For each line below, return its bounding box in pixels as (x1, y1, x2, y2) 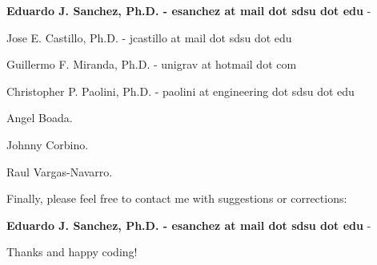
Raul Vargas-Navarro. (6, 163, 113, 180)
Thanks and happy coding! (6, 243, 138, 260)
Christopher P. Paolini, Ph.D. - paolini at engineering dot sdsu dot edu (6, 82, 355, 99)
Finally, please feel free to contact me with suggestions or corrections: (6, 190, 347, 207)
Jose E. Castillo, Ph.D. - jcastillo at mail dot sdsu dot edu (6, 29, 292, 45)
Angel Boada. (6, 109, 73, 126)
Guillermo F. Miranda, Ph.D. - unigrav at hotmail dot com (6, 56, 297, 73)
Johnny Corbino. (6, 136, 89, 152)
